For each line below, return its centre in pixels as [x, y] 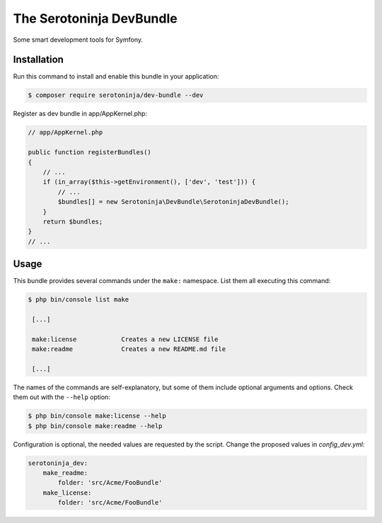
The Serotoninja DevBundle [95, 18]
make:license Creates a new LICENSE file [125, 339]
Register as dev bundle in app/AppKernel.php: [80, 114]
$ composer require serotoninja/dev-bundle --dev [116, 95]
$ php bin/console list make [79, 300]
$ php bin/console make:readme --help [95, 426]
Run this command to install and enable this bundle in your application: [116, 76]
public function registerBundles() [89, 153]
